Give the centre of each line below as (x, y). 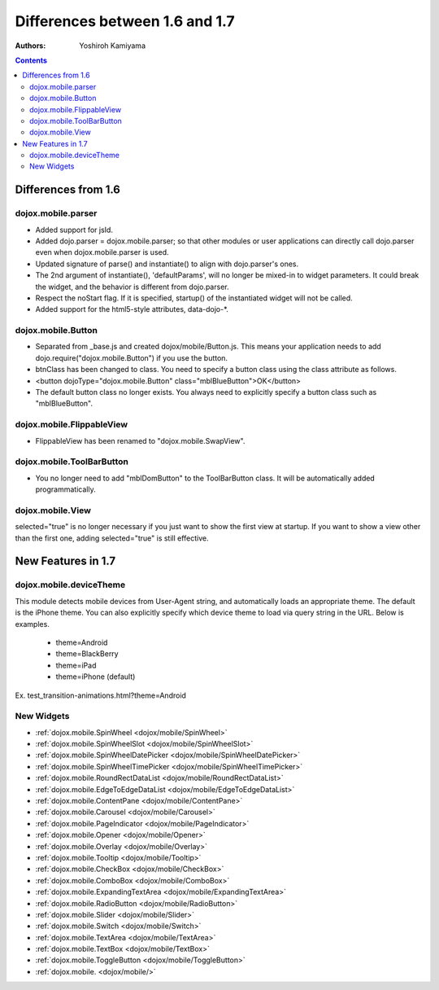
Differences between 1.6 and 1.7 (125, 21)
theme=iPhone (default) (96, 677)
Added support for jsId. (74, 230)
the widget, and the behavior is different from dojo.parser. (132, 287)
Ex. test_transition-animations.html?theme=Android (101, 695)
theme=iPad (76, 665)
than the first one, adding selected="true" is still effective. (112, 538)
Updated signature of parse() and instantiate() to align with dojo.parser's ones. (167, 264)
